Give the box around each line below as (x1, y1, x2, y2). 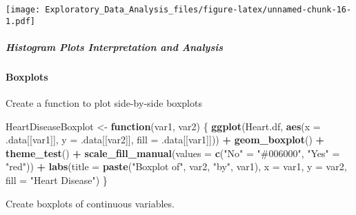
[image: (6, 5, 41, 14)
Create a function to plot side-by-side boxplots (6, 96, 202, 110)
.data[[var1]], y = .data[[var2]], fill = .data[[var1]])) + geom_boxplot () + (6, 132, 325, 147)
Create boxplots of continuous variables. (6, 196, 175, 210)
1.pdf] (6, 16, 35, 26)
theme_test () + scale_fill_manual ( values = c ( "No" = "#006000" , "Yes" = (6, 145, 340, 160)
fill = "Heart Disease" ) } (6, 173, 108, 187)
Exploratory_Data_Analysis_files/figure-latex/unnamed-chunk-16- (45, 5, 352, 14)
